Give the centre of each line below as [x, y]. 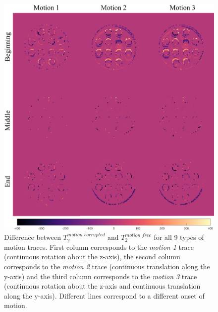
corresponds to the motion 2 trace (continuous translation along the [107, 266]
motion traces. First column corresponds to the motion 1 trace [99, 247]
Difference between [32, 237]
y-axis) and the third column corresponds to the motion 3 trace [101, 276]
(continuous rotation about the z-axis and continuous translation [102, 286]
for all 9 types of [179, 237]
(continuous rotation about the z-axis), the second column [92, 257]
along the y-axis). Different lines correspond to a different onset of [104, 295]
